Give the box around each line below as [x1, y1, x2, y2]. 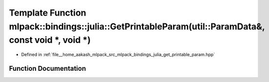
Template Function [9, 7, 86, 18]
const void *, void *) [9, 35, 91, 46]
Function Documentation [9, 64, 86, 73]
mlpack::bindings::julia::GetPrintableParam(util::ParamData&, [9, 21, 265, 32]
